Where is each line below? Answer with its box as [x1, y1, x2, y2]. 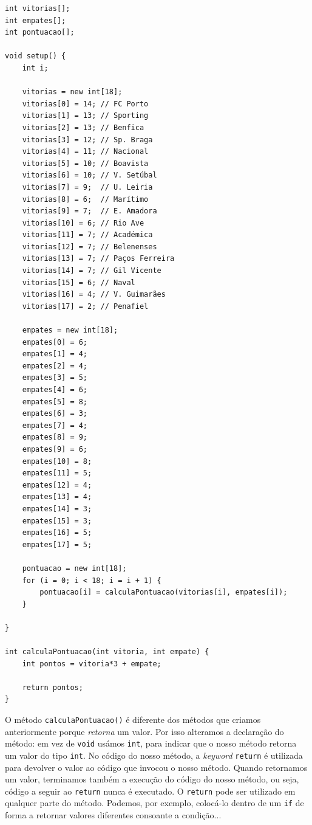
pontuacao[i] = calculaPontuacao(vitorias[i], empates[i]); [39, 588, 288, 597]
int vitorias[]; [5, 4, 70, 13]
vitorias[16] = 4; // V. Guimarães [22, 290, 166, 299]
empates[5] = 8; [22, 397, 88, 406]
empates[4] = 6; [22, 385, 88, 394]
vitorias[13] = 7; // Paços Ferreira [22, 254, 175, 263]
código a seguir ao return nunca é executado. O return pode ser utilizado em [5, 784, 296, 797]
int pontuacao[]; [5, 28, 75, 37]
